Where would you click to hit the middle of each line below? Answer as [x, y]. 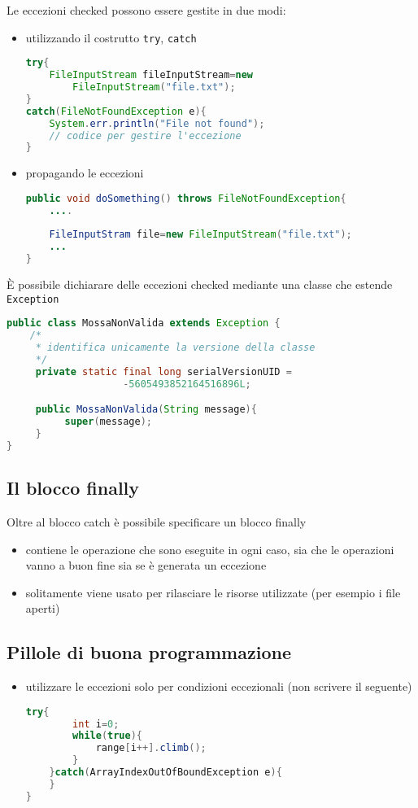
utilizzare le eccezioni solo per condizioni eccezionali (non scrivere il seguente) [219, 686]
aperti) [43, 608]
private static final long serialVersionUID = [163, 371]
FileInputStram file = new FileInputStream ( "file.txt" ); [200, 235]
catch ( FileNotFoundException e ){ [116, 111]
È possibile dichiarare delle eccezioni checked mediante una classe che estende [200, 284]
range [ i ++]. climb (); [151, 748]
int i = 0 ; [96, 724]
